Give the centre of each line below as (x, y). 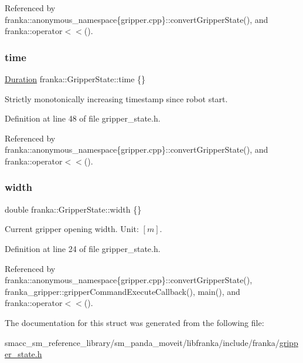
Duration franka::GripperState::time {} (75, 79)
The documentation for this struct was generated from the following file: (135, 322)
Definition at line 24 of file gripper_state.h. (83, 248)
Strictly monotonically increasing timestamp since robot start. (116, 98)
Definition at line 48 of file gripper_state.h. (83, 118)
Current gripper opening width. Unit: (72, 229)
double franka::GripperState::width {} (73, 209)
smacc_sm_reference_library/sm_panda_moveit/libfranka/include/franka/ (142, 342)
